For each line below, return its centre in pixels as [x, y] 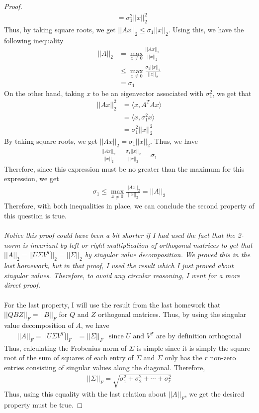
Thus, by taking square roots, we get [60, 29]
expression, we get [32, 178]
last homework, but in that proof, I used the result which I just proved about [119, 265]
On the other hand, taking [44, 93]
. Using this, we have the [206, 29]
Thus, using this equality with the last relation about [85, 394]
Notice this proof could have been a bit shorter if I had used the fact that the [120, 235]
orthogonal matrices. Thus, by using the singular [172, 314]
